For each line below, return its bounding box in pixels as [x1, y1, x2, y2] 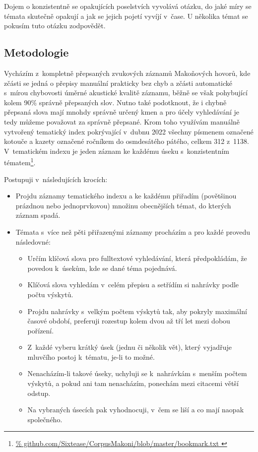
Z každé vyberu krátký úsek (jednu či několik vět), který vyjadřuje [27, 342, 232, 352]
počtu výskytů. [27, 289, 73, 299]
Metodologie [4, 45, 69, 60]
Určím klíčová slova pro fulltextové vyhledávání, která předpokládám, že [27, 253, 247, 263]
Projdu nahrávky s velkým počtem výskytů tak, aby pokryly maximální [27, 306, 247, 316]
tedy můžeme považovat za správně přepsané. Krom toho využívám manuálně [4, 116, 240, 127]
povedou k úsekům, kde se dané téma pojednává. [27, 262, 177, 273]
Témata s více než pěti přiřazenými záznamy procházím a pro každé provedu [15, 226, 251, 237]
